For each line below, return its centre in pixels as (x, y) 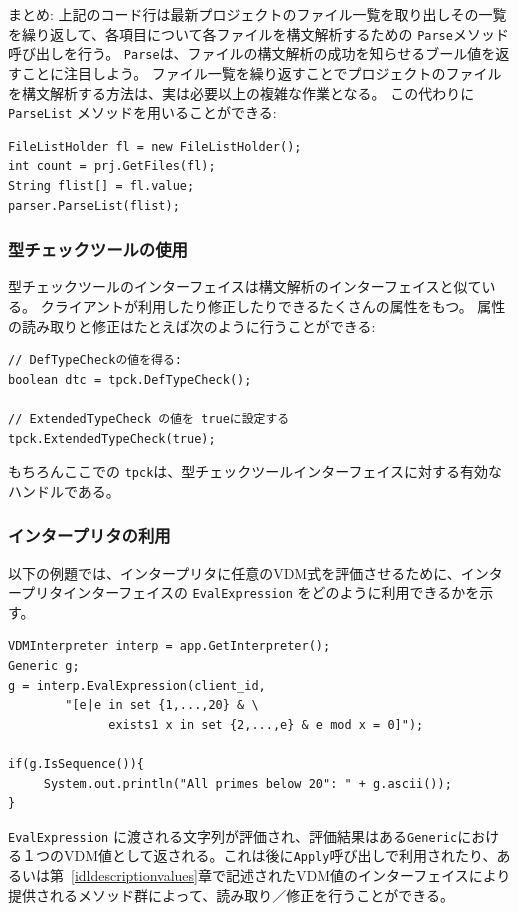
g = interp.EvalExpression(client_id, (137, 685)
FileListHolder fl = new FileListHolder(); (155, 146)
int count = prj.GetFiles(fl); (112, 166)
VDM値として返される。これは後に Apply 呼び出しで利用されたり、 (280, 855)
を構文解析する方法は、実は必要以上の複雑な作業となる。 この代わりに (241, 92)
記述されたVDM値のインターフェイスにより (368, 875)
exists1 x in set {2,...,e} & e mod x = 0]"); (266, 724)
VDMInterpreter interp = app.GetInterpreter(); (169, 646)
